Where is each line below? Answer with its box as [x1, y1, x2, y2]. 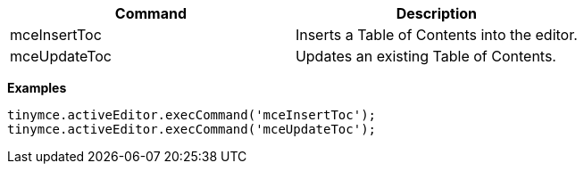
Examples [7, 80, 67, 95]
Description [396, 4, 478, 22]
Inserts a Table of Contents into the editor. [295, 26, 578, 44]
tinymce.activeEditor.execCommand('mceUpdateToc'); [7, 122, 377, 136]
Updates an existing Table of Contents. [295, 47, 556, 65]
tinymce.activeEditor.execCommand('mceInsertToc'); [7, 108, 377, 122]
